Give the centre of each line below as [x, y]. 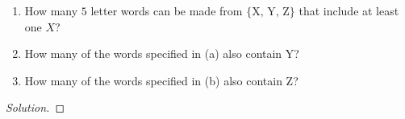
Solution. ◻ [35, 107]
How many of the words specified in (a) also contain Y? [162, 53]
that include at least [349, 10]
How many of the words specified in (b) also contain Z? [161, 80]
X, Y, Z [271, 12]
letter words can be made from [167, 10]
